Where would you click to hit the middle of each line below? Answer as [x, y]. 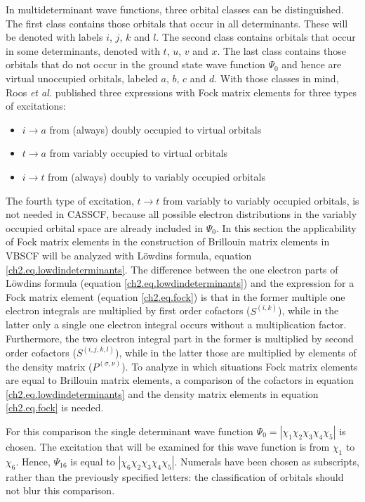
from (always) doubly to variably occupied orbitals [157, 176]
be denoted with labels [54, 37]
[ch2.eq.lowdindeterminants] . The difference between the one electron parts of [172, 269]
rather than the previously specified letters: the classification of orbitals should [175, 476]
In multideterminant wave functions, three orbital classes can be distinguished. [175, 9]
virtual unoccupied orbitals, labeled [82, 78]
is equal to [93, 461]
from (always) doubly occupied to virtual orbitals [155, 129]
